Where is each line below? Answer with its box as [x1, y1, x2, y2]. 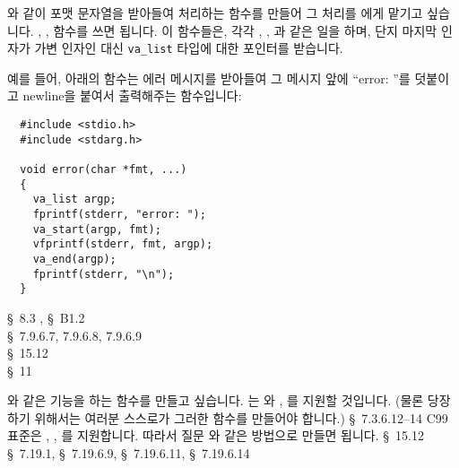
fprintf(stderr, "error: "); [32, 207, 206, 221]
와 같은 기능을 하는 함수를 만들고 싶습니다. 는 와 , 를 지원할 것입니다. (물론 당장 [7, 391, 451, 410]
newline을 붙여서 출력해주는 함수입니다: [22, 86, 242, 105]
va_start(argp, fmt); [32, 222, 161, 236]
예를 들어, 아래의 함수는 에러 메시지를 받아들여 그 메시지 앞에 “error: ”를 [7, 68, 411, 87]
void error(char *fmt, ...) [20, 163, 187, 176]
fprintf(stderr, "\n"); [32, 267, 175, 281]
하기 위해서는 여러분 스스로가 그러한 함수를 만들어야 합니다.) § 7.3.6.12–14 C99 [7, 408, 448, 427]
